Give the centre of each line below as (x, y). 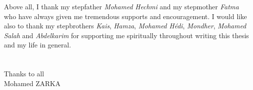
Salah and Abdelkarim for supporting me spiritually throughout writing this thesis (126, 35)
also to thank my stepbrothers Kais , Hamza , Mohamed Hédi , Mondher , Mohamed (125, 26)
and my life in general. (38, 45)
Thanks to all (24, 74)
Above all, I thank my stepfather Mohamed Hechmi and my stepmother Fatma (122, 6)
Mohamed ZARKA (32, 83)
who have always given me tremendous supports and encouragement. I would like (126, 16)
